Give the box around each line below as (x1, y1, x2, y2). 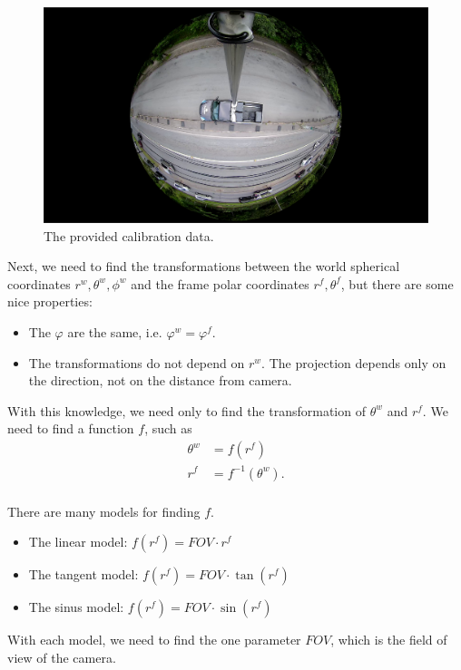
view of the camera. (7, 647, 116, 666)
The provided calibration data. (44, 226, 214, 245)
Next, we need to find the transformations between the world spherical (7, 257, 400, 276)
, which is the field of (330, 630, 447, 649)
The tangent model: (28, 565, 139, 584)
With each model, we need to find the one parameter (7, 630, 301, 649)
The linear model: (28, 532, 128, 551)
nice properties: (7, 292, 93, 311)
